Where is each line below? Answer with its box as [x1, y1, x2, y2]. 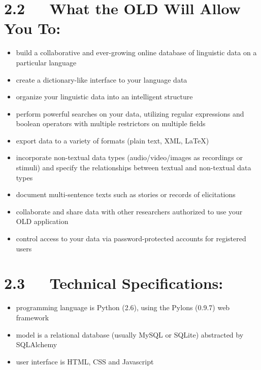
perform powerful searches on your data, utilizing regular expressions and [16, 108, 244, 119]
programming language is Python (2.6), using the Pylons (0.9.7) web [16, 302, 230, 313]
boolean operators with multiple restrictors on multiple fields [16, 118, 206, 129]
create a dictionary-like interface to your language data [16, 74, 187, 85]
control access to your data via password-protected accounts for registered [16, 233, 246, 244]
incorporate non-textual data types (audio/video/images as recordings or [16, 152, 243, 163]
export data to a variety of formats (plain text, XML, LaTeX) [16, 135, 209, 145]
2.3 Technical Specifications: [4, 273, 223, 293]
